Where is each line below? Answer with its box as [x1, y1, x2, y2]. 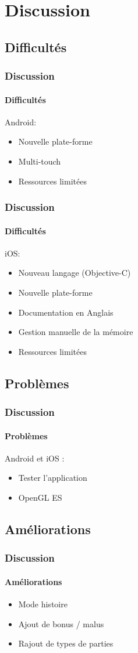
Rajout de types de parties [18, 637, 114, 649]
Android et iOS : [5, 452, 65, 464]
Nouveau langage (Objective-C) [18, 266, 131, 279]
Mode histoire [18, 598, 68, 610]
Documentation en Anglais [18, 306, 114, 318]
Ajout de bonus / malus [18, 617, 104, 630]
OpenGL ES [18, 491, 62, 503]
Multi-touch [18, 155, 61, 167]
